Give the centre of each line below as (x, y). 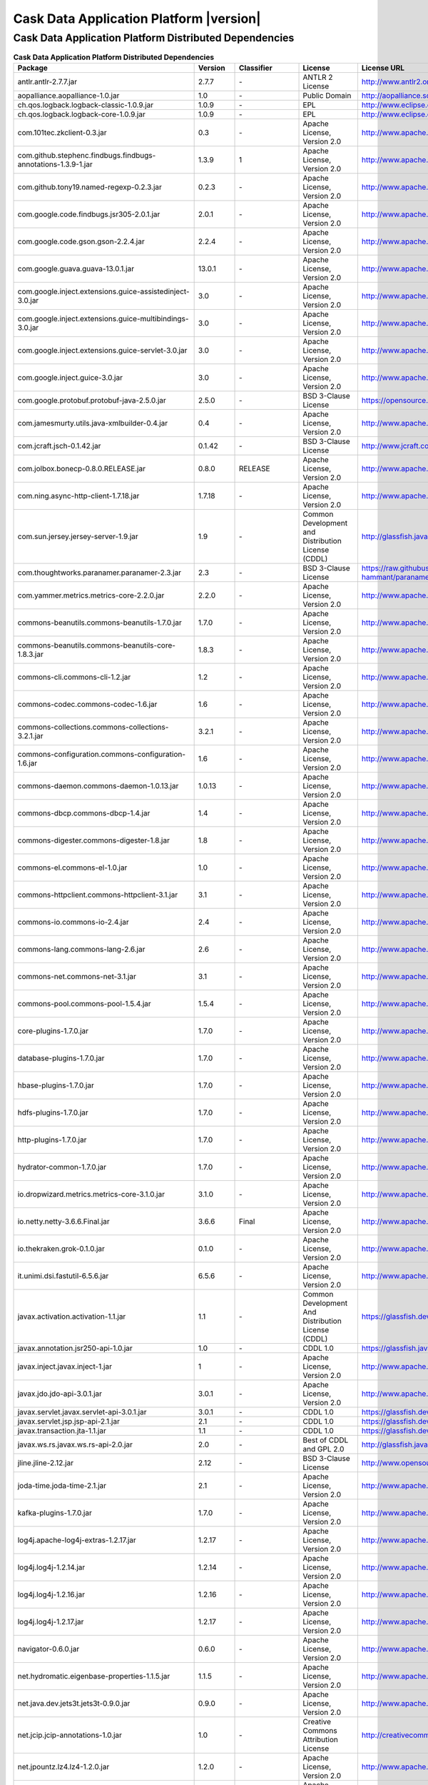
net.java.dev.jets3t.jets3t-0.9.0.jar (74, 1703)
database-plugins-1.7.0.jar (61, 1058)
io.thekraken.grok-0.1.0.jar (61, 1248)
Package (32, 68)
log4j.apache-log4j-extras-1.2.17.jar (77, 1540)
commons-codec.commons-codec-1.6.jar (87, 704)
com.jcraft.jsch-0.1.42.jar (59, 446)
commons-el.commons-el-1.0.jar (72, 868)
